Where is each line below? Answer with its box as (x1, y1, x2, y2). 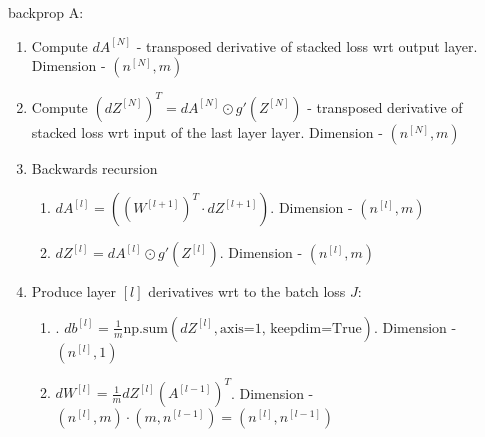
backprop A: (8, 2, 84, 22)
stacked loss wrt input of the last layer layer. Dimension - (31, 121, 383, 142)
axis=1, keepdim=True (219, 321, 362, 336)
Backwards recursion (31, 157, 158, 178)
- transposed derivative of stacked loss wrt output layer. (136, 35, 478, 56)
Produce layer (31, 281, 117, 302)
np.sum (123, 321, 168, 336)
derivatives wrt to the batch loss (148, 281, 346, 302)
